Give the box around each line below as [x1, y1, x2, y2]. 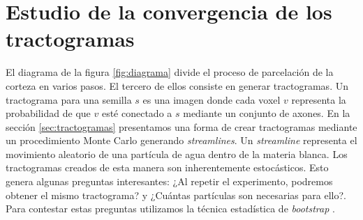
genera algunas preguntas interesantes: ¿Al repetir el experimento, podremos [6, 174, 333, 189]
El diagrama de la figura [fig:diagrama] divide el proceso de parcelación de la [6, 65, 334, 79]
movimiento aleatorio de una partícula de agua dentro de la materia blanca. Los [6, 146, 348, 161]
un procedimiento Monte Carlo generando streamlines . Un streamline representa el [6, 133, 357, 148]
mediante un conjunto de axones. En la [183, 106, 350, 120]
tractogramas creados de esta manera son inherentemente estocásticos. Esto [6, 160, 329, 175]
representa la [291, 92, 346, 107]
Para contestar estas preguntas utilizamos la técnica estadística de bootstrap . [6, 201, 335, 216]
